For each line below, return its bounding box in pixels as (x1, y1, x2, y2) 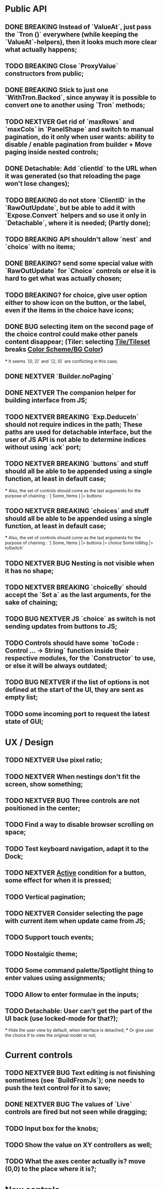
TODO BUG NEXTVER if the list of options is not (5, 678, 149, 687)
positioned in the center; (5, 804, 81, 813)
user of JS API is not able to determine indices (5, 435, 146, 444)
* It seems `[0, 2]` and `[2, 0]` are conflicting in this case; (5, 358, 118, 364)
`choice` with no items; (5, 242, 76, 251)
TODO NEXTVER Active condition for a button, (5, 869, 146, 877)
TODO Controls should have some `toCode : (5, 639, 139, 647)
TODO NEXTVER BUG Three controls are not (5, 797, 140, 805)
